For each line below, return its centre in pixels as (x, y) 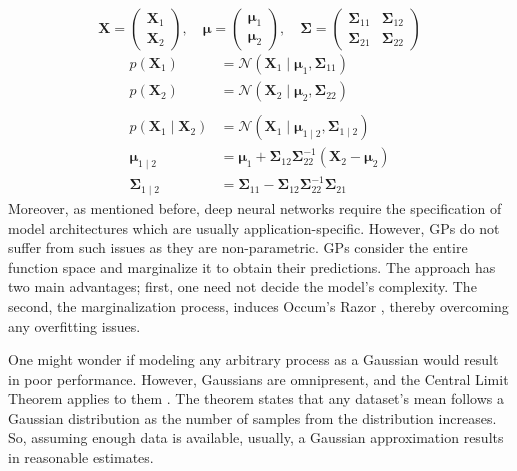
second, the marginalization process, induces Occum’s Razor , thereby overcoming (258, 305)
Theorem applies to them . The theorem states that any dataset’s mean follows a (256, 398)
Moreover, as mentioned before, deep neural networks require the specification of (255, 207)
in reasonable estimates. (81, 457)
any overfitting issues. (74, 325)
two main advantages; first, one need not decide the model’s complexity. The (242, 286)
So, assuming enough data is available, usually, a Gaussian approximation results (256, 437)
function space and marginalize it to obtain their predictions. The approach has (252, 266)
